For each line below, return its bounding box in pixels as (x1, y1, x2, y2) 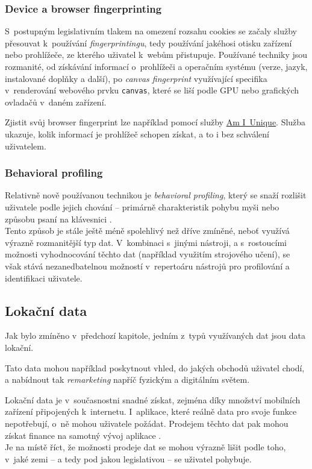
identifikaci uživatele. (5, 271, 83, 284)
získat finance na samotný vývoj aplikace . (5, 429, 161, 441)
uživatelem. (5, 139, 46, 152)
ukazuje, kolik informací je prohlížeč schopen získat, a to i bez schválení (5, 128, 269, 140)
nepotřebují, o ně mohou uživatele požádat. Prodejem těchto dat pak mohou (5, 417, 289, 429)
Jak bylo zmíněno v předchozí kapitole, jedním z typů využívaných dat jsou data (5, 329, 305, 342)
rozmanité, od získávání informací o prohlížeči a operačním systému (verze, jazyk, (5, 60, 308, 72)
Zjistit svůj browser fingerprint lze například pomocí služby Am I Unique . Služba (5, 116, 306, 128)
